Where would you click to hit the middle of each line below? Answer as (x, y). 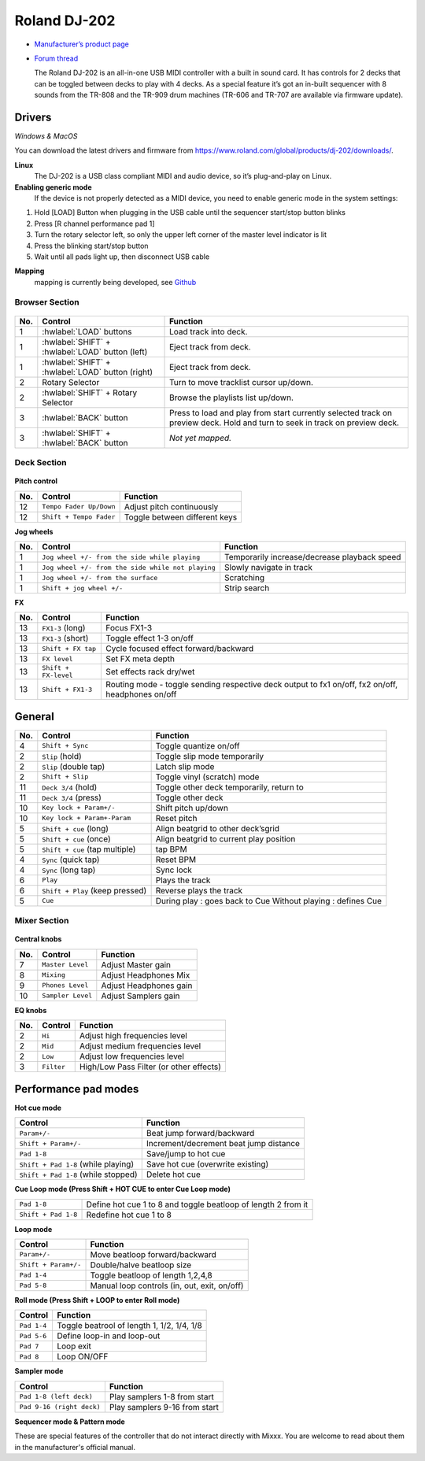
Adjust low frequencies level (132, 1056)
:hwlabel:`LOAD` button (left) (95, 352)
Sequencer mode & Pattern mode (70, 1422)
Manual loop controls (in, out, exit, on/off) (167, 1285)
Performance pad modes (77, 1089)
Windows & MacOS (46, 136)
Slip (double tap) (74, 766)
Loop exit (74, 1346)
